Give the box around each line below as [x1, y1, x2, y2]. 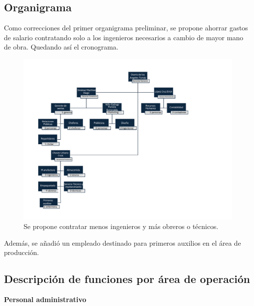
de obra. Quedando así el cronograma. [4, 42, 118, 52]
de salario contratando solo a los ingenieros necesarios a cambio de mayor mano [4, 32, 244, 42]
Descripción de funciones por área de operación [4, 271, 250, 286]
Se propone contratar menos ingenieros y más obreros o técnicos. [24, 221, 219, 231]
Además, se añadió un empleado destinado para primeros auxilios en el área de [4, 237, 241, 248]
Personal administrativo [4, 294, 86, 305]
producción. [4, 247, 39, 257]
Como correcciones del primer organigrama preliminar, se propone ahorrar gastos [4, 23, 248, 33]
